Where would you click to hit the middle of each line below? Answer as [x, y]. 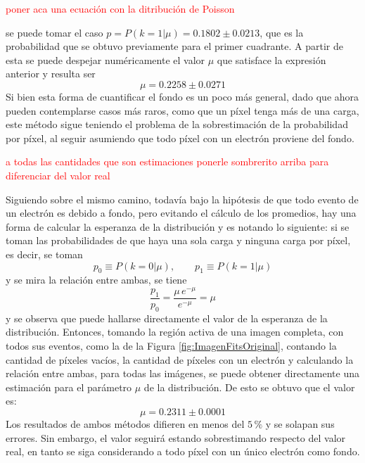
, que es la [282, 32]
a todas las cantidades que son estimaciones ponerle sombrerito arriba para [167, 161]
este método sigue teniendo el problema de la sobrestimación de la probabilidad [177, 124]
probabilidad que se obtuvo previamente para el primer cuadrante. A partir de [174, 46]
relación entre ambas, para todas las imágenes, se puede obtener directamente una [182, 373]
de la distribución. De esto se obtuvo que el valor [249, 387]
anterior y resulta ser [51, 74]
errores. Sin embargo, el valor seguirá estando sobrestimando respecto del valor [176, 437]
